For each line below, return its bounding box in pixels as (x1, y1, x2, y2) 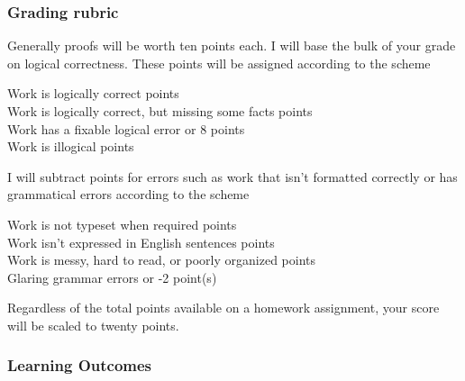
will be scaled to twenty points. (7, 315, 179, 334)
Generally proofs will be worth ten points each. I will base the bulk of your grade (7, 36, 456, 55)
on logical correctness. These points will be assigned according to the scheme (7, 53, 431, 72)
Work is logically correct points (7, 84, 179, 103)
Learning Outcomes (7, 354, 152, 376)
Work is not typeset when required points (7, 214, 237, 233)
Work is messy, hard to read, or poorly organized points (7, 250, 316, 269)
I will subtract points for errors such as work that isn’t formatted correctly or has (7, 167, 458, 186)
